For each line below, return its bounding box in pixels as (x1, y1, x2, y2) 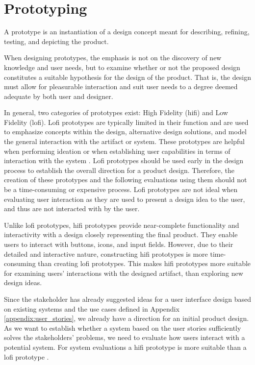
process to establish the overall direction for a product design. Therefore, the (4, 165, 235, 175)
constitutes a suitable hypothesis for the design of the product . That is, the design (4, 72, 251, 82)
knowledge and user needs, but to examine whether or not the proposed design (4, 62, 240, 72)
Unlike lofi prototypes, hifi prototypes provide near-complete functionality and (4, 219, 239, 230)
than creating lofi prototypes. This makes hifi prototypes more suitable (38, 258, 251, 268)
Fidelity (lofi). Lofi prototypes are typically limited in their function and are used (4, 117, 249, 127)
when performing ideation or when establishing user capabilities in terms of (4, 146, 230, 156)
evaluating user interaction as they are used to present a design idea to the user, (4, 194, 245, 204)
